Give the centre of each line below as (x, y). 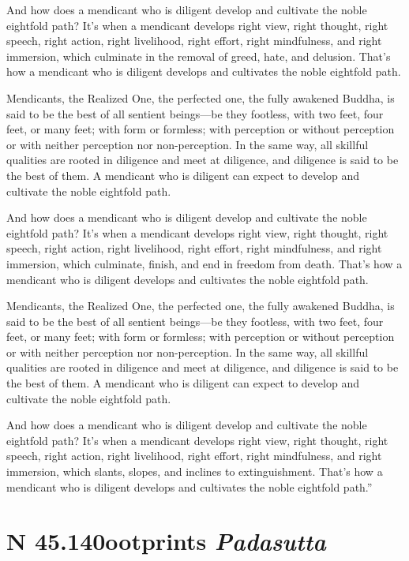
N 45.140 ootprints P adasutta (166, 541)
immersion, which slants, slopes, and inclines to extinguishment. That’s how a (195, 471)
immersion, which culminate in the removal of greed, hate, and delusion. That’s (199, 56)
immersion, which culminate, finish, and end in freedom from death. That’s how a (204, 263)
